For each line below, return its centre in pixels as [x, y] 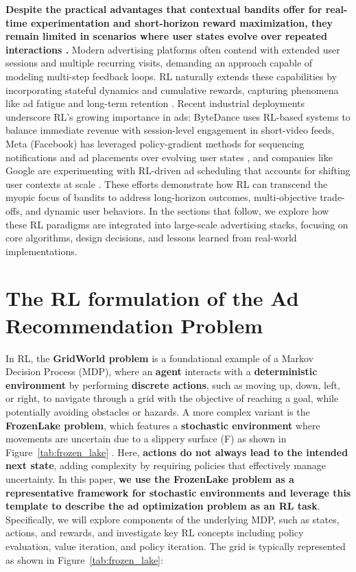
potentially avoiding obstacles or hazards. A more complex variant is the [158, 411]
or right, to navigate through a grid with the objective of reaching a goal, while [172, 398]
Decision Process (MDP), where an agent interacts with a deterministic [162, 371]
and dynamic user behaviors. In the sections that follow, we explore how [177, 210]
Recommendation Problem [134, 325]
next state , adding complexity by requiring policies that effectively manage [166, 465]
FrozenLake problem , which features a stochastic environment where [163, 425]
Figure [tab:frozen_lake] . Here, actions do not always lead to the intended [177, 452]
